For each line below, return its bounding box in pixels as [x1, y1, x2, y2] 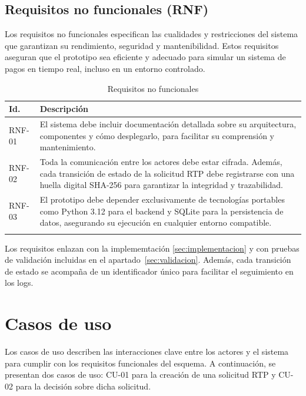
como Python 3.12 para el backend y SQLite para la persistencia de [39, 204, 284, 217]
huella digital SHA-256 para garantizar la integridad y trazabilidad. [39, 179, 283, 191]
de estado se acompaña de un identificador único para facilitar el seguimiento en [5, 265, 294, 277]
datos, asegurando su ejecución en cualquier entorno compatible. [39, 216, 272, 229]
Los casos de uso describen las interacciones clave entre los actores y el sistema [5, 345, 289, 358]
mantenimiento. [39, 141, 96, 153]
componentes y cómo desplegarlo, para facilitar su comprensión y [39, 129, 274, 141]
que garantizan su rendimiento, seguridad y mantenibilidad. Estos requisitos [5, 39, 279, 51]
